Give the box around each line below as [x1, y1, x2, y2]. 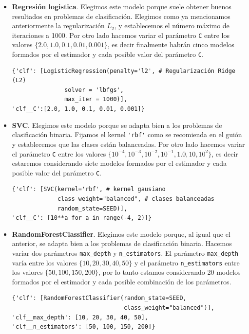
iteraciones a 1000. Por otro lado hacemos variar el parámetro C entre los [12, 30, 230, 40]
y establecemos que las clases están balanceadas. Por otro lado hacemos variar [12, 139, 245, 149]
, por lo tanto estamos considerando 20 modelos [98, 267, 241, 277]
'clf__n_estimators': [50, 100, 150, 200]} [12, 323, 155, 331]
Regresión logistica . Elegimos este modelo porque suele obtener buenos [12, 1, 231, 11]
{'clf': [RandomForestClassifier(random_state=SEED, [12, 295, 187, 302]
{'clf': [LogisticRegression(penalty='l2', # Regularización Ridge [12, 67, 235, 74]
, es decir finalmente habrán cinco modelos [107, 39, 234, 50]
